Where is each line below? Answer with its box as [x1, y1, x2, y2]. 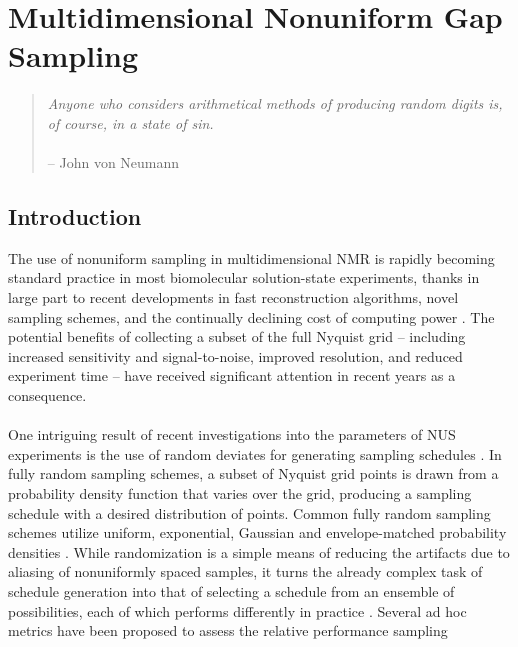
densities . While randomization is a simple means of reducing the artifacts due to [8, 541, 510, 562]
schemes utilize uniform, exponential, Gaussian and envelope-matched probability [8, 522, 507, 543]
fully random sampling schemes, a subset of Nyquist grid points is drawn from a [8, 463, 499, 484]
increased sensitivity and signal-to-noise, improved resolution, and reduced [8, 345, 463, 366]
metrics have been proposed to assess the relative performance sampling [8, 620, 448, 641]
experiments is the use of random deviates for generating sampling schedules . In [8, 443, 502, 464]
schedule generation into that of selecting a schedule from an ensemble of [8, 580, 455, 601]
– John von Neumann [47, 152, 180, 173]
